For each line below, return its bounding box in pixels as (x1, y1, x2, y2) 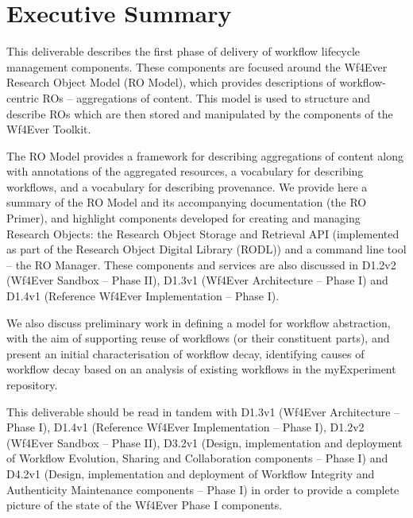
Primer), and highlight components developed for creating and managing (6, 210, 361, 226)
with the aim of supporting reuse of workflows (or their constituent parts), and (6, 330, 390, 346)
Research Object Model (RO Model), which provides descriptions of (6, 74, 336, 91)
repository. (6, 377, 58, 392)
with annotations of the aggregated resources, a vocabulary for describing (6, 163, 364, 180)
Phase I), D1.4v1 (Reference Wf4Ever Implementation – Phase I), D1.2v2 (6, 419, 365, 435)
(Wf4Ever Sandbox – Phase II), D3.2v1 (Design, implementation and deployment (6, 434, 403, 450)
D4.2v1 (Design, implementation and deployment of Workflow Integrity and (6, 465, 375, 481)
